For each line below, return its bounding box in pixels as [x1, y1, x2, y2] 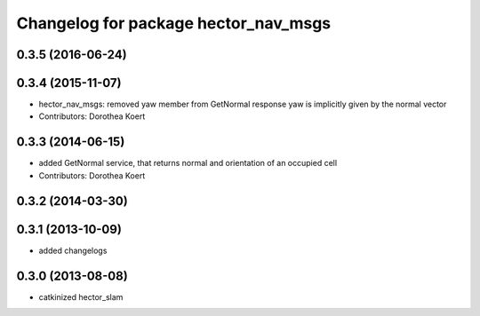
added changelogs [38, 245, 108, 256]
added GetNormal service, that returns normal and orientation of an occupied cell [38, 158, 338, 169]
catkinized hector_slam [38, 291, 124, 302]
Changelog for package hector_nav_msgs [16, 13, 332, 33]
